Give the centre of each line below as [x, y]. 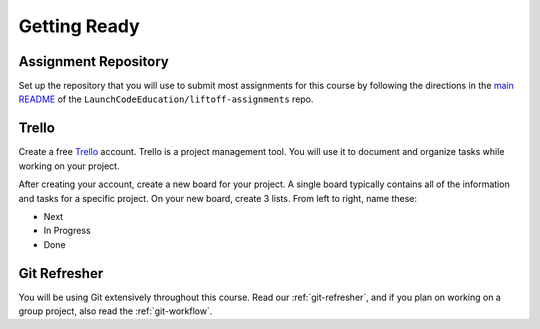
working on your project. [69, 166]
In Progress [67, 231]
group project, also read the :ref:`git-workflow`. [115, 311]
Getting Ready [79, 26]
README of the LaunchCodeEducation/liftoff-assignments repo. [166, 99]
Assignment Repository [93, 61]
